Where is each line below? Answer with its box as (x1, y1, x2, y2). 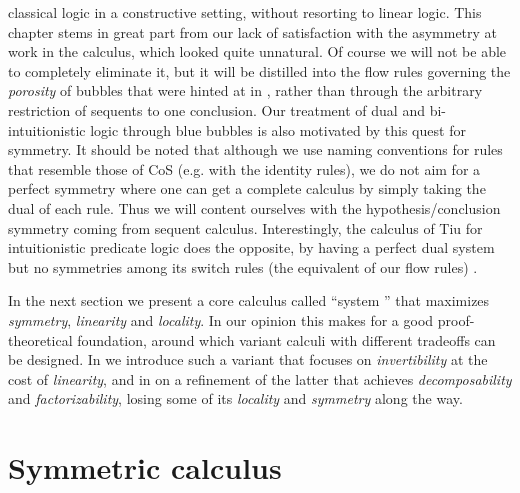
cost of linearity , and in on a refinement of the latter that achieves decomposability (8, 368, 512, 389)
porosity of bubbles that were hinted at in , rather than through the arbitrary (8, 80, 483, 101)
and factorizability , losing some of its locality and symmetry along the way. (8, 388, 463, 409)
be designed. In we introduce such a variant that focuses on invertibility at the (8, 349, 488, 370)
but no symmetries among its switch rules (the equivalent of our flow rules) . (8, 256, 478, 277)
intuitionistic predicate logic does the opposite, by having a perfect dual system (8, 237, 495, 258)
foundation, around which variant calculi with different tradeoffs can (77, 329, 496, 350)
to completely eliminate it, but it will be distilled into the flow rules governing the (8, 60, 511, 81)
